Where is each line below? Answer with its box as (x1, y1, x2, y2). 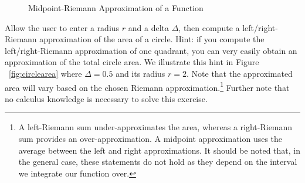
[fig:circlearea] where (9, 67, 82, 79)
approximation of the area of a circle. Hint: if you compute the (39, 33, 265, 45)
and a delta (128, 21, 169, 33)
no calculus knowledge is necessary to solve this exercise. (5, 92, 208, 104)
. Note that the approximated (187, 67, 293, 79)
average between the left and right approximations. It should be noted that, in (18, 144, 300, 156)
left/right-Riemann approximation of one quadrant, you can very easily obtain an (5, 44, 297, 56)
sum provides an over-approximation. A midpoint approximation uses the (18, 133, 283, 144)
